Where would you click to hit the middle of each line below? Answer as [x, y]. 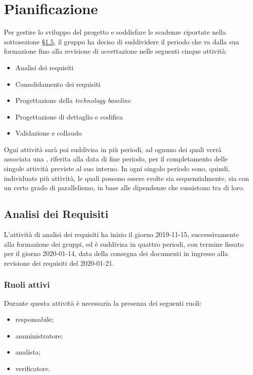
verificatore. [33, 368]
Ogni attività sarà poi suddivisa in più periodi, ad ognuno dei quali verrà [113, 149]
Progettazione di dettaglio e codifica [69, 116]
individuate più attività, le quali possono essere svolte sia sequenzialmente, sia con [126, 178]
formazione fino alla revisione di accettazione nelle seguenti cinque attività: [116, 51]
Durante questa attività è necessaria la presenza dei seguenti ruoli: [103, 303]
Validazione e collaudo [48, 133]
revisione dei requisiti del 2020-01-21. [59, 263]
